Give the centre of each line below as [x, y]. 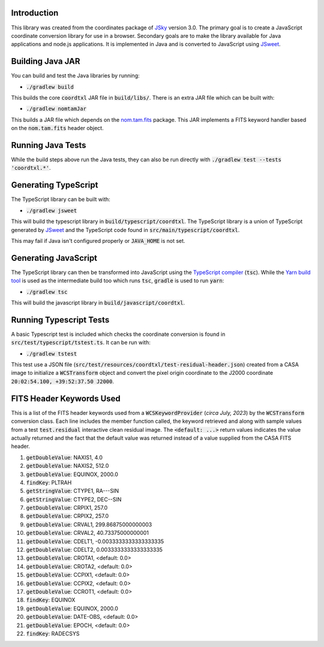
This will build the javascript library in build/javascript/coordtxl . [98, 303]
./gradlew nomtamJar [56, 109]
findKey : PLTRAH [49, 482]
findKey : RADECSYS [53, 633]
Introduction [35, 13]
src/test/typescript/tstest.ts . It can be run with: [81, 342]
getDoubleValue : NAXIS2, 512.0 [67, 466]
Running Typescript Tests [60, 320]
